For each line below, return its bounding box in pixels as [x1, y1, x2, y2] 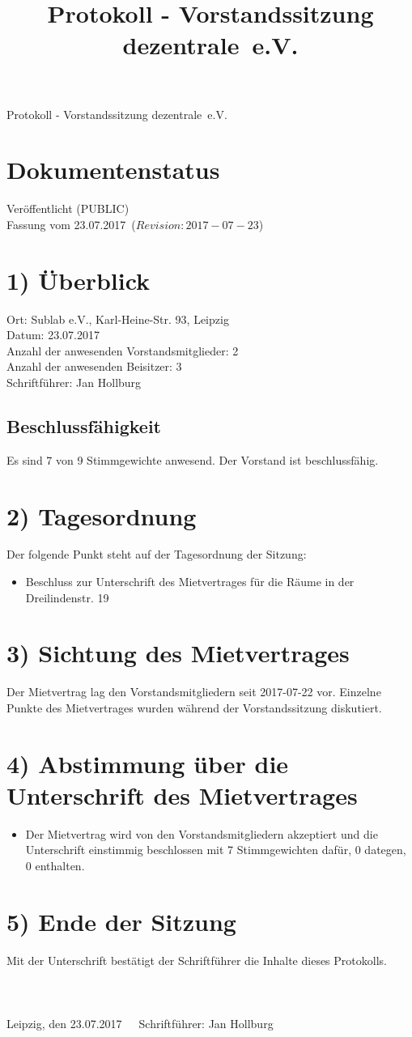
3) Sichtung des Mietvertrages [6, 636, 350, 669]
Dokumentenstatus [6, 153, 220, 186]
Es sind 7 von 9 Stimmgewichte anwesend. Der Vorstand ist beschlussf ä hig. [6, 451, 379, 468]
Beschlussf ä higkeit [6, 413, 161, 438]
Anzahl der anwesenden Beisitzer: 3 [6, 358, 182, 375]
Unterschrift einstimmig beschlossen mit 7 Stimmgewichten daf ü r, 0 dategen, [25, 841, 406, 858]
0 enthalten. [25, 857, 85, 874]
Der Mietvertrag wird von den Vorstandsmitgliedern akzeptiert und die [25, 825, 378, 842]
